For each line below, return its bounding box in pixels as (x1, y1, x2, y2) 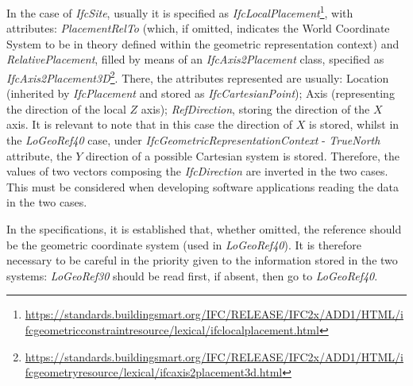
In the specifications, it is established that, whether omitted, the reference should (6, 221, 402, 237)
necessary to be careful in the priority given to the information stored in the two (6, 252, 398, 268)
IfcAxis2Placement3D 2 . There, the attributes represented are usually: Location (6, 68, 389, 86)
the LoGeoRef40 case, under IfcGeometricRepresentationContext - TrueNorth (6, 132, 380, 149)
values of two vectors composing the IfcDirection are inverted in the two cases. (6, 163, 388, 179)
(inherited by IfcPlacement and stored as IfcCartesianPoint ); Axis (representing (6, 85, 395, 102)
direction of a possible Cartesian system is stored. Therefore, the (85, 147, 400, 164)
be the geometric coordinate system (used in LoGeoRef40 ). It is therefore (6, 236, 361, 253)
